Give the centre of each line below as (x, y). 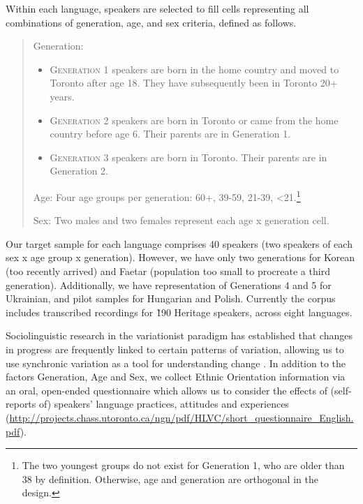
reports (21, 404)
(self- (341, 390)
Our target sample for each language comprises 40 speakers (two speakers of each (179, 243)
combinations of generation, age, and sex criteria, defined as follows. (151, 22)
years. (62, 96)
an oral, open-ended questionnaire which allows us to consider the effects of (166, 390)
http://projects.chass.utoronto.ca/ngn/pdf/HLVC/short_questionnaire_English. (181, 417)
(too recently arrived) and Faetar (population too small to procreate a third (168, 270)
